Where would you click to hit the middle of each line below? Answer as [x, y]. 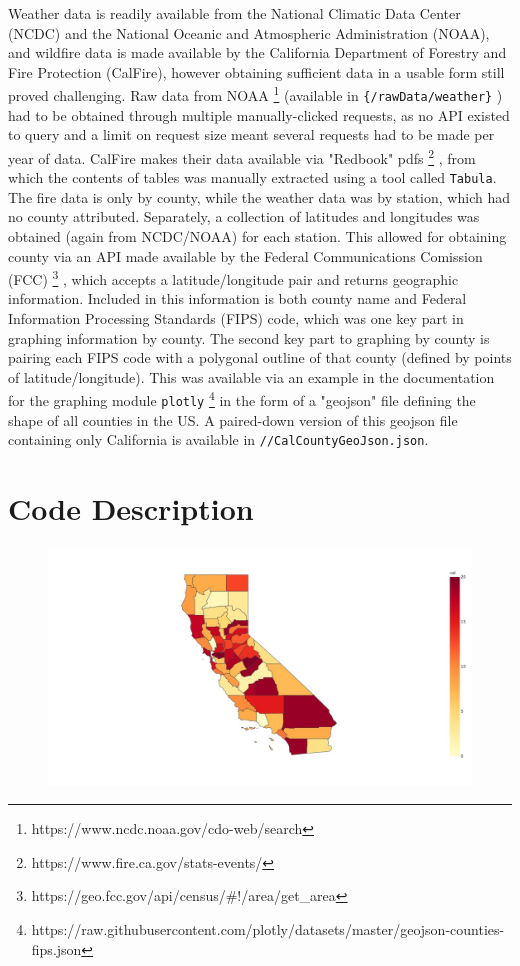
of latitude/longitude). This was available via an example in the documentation [251, 376]
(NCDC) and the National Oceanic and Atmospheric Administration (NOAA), [249, 32]
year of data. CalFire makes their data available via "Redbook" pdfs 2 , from [242, 156]
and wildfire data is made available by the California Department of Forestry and [257, 52]
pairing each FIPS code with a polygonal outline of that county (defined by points [260, 357]
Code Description [131, 508]
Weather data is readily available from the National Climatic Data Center [234, 13]
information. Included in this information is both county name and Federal [237, 298]
